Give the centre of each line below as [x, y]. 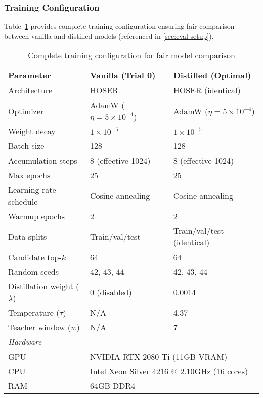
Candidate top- [35, 257]
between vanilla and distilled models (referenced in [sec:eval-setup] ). [109, 36]
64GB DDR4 [113, 386]
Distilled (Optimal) [212, 75]
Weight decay [32, 131]
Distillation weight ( [44, 286]
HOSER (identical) [207, 90]
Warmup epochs [37, 216]
